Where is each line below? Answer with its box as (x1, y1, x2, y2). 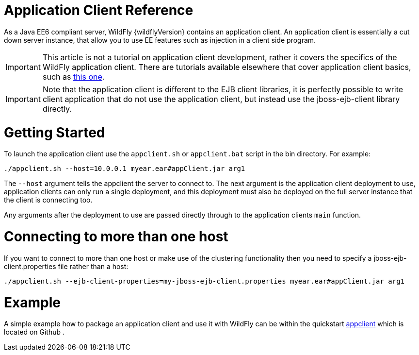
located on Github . (4, 328, 65, 337)
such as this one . (42, 71, 105, 82)
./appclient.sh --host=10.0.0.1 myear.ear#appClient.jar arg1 (4, 165, 245, 173)
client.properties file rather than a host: (4, 262, 129, 270)
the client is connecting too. (4, 196, 93, 204)
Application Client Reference (4, 2, 193, 18)
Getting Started (4, 124, 105, 141)
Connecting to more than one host (4, 228, 228, 245)
